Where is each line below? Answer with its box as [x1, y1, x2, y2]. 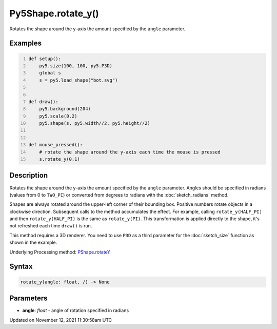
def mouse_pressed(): [28, 142, 83, 148]
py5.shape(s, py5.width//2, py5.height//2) [39, 121, 151, 126]
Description [9, 171, 48, 180]
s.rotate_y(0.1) [39, 157, 81, 162]
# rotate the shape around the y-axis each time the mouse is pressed [39, 149, 221, 155]
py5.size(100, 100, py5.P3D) [39, 63, 113, 69]
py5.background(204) [39, 106, 91, 112]
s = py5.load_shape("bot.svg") [39, 77, 118, 83]
